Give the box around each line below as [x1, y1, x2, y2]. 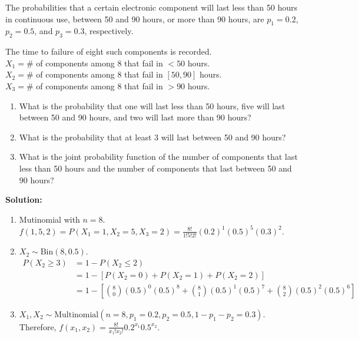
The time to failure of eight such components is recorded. [5, 45, 212, 58]
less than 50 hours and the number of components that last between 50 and [19, 162, 292, 174]
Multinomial [54, 310, 99, 319]
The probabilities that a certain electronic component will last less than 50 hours [5, 1, 297, 13]
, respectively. [84, 25, 134, 37]
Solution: [5, 193, 42, 206]
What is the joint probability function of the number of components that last [19, 150, 298, 163]
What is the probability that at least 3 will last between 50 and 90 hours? [19, 130, 286, 143]
